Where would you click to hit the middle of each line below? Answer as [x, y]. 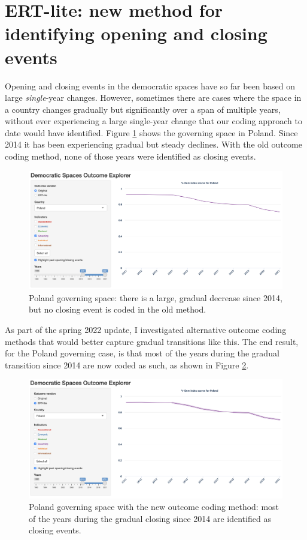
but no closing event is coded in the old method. [118, 309]
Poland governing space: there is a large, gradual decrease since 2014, [156, 297]
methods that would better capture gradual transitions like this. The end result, [152, 341]
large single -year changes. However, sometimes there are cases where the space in [153, 97]
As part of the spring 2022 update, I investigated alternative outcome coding [146, 329]
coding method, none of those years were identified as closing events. [130, 156]
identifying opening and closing [136, 33]
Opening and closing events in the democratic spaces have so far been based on [150, 85]
